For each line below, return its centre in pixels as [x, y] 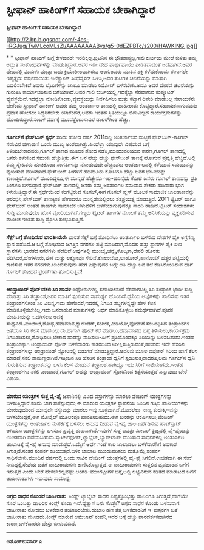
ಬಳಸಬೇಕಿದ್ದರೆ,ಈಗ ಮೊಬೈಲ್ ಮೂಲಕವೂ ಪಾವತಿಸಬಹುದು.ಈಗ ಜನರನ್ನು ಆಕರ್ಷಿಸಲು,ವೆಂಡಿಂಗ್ [90, 416]
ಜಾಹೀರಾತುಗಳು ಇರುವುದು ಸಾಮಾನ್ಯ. [39, 478]
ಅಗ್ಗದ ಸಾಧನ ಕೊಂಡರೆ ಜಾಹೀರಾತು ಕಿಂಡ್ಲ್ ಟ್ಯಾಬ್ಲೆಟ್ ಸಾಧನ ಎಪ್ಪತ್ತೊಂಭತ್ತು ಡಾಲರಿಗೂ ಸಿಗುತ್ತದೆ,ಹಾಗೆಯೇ [97, 496]
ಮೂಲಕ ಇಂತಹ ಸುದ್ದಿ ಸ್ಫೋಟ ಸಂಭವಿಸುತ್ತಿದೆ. [46, 219]
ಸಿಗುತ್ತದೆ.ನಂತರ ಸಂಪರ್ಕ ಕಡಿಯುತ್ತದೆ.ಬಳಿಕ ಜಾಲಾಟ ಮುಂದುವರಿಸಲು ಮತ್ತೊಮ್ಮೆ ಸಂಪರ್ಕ [83, 451]
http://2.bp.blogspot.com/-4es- [49, 39]
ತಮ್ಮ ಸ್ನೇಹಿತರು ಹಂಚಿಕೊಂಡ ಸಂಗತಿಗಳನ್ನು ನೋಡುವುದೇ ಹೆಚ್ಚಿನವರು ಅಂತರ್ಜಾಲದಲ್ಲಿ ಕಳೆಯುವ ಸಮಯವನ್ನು [100, 164]
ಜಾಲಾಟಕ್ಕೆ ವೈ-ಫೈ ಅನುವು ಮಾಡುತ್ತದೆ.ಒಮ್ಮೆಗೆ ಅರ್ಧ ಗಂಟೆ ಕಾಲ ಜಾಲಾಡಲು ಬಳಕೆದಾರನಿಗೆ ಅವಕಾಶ [92, 444]
